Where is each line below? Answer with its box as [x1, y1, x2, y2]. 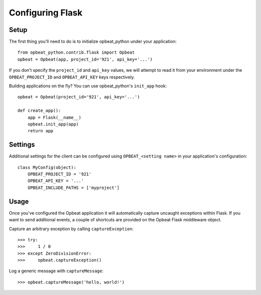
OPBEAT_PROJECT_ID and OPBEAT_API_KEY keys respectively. [9, 74, 135, 80]
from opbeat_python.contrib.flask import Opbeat [17, 50, 135, 55]
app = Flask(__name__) [27, 114, 82, 120]
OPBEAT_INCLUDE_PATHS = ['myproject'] [27, 185, 120, 190]
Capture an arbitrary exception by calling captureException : [9, 226, 134, 232]
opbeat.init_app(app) [27, 121, 79, 127]
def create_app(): [17, 108, 61, 113]
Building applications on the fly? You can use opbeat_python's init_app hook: [9, 83, 167, 89]
